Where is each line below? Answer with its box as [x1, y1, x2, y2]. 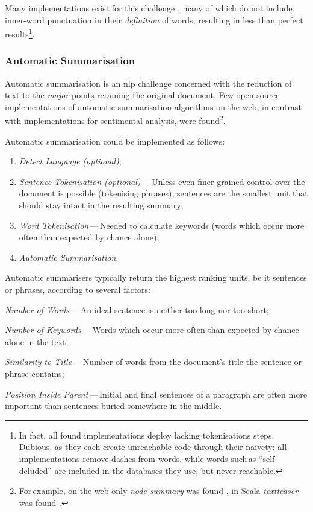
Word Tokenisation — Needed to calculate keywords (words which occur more [19, 219, 305, 231]
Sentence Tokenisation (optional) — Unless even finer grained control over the [19, 175, 305, 187]
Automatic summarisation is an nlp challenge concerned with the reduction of [5, 76, 292, 89]
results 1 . [5, 26, 35, 40]
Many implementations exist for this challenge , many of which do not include [5, 2, 293, 14]
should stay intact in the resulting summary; [19, 199, 184, 211]
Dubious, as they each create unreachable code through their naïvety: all [19, 440, 287, 453]
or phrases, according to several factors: [5, 283, 150, 296]
